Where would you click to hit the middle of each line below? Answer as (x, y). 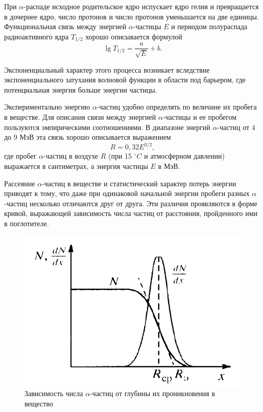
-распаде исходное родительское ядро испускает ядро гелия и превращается (141, 6)
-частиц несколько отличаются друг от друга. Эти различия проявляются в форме (131, 203)
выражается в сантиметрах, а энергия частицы (76, 166)
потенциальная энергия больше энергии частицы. (81, 89)
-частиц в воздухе (71, 156)
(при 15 (120, 156)
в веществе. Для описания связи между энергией (80, 117)
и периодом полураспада (209, 26)
